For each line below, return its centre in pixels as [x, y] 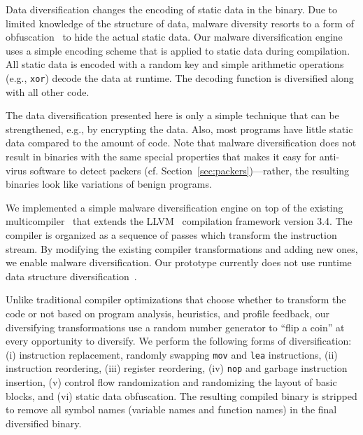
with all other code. [48, 91]
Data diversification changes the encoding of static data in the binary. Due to [171, 9]
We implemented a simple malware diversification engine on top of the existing [175, 207]
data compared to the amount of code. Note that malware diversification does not [181, 143]
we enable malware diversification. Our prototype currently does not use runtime [179, 262]
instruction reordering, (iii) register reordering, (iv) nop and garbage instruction [177, 368]
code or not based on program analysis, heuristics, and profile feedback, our [168, 313]
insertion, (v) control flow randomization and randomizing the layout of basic [171, 382]
